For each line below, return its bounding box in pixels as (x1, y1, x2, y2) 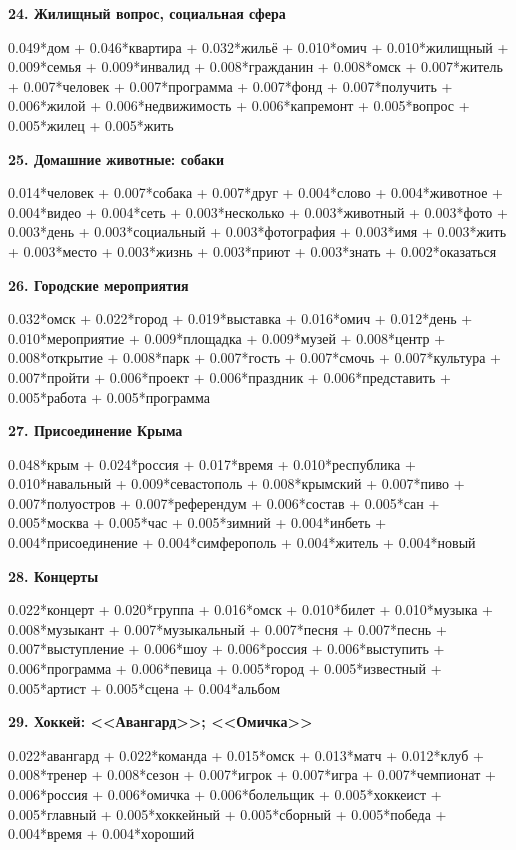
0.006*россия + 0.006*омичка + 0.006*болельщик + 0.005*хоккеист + (8, 784, 442, 804)
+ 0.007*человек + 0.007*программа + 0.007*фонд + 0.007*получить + (8, 75, 453, 96)
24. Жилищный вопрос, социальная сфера (8, 3, 286, 23)
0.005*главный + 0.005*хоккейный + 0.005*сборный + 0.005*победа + (8, 803, 447, 824)
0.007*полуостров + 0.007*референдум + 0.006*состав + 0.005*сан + (8, 492, 440, 513)
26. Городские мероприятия (8, 274, 189, 295)
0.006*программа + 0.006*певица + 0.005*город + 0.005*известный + (8, 658, 442, 679)
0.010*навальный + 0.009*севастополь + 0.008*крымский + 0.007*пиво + (8, 473, 465, 494)
